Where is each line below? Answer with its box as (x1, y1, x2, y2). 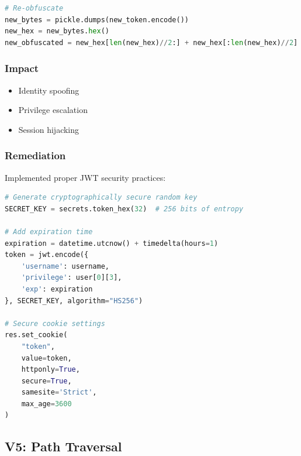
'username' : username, (21, 262, 109, 270)
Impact (5, 61, 39, 76)
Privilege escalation (18, 104, 88, 116)
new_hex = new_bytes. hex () (5, 27, 110, 36)
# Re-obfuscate (5, 4, 64, 12)
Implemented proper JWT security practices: (5, 171, 166, 183)
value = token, (21, 354, 72, 362)
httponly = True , (21, 365, 80, 374)
